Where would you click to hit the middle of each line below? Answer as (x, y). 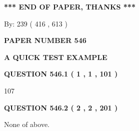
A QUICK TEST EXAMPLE (56, 57)
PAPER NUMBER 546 (45, 40)
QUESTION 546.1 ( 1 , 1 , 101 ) (61, 74)
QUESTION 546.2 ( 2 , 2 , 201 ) (61, 107)
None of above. (27, 124)
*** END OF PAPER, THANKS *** (70, 6)
